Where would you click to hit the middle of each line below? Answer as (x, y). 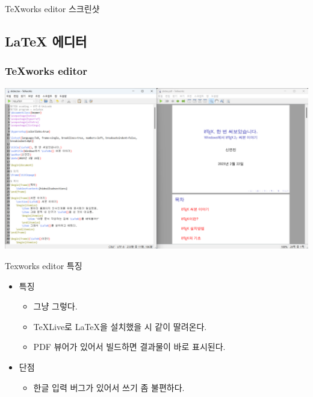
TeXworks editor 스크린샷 (52, 8)
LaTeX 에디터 (46, 41)
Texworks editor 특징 (44, 265)
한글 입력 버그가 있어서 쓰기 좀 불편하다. (109, 387)
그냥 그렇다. (55, 306)
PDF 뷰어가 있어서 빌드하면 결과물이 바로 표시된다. (129, 347)
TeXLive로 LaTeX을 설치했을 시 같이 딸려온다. (120, 326)
